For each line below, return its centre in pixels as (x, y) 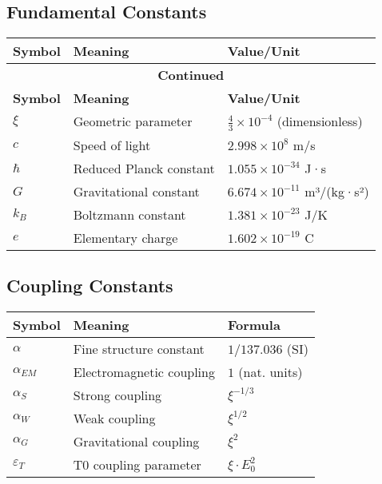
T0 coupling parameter (137, 464)
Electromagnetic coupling (144, 371)
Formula (254, 324)
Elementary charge (125, 237)
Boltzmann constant (129, 214)
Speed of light (112, 145)
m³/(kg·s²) (337, 191)
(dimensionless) (320, 121)
